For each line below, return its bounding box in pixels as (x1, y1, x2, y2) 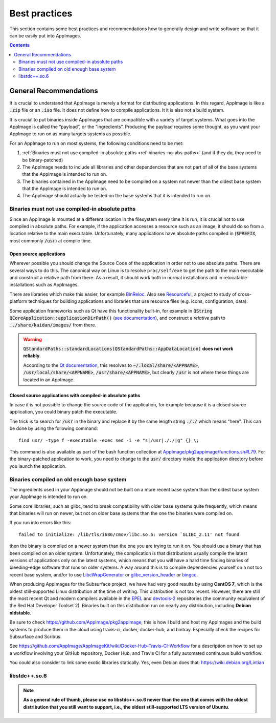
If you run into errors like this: (9, 520, 72, 526)
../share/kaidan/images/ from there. (9, 322, 97, 328)
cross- (238, 291, 251, 297)
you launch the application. (9, 463, 66, 469)
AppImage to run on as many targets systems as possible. (9, 131, 132, 137)
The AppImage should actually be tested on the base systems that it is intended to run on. (22, 193, 212, 199)
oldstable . (9, 610, 32, 616)
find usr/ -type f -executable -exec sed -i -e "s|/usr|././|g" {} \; (18, 437, 199, 443)
